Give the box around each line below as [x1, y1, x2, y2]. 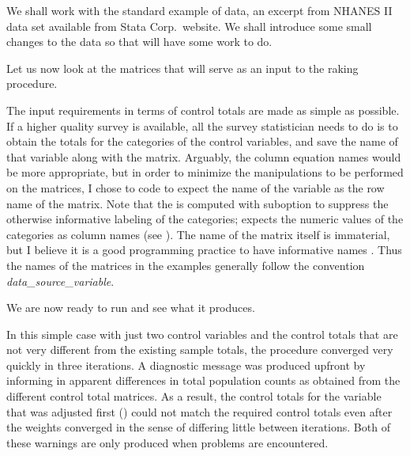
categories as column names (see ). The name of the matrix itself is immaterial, [6, 226, 390, 242]
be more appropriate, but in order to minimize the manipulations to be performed [6, 164, 404, 180]
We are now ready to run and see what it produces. [6, 299, 255, 316]
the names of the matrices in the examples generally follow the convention [6, 256, 365, 273]
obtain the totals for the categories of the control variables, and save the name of [6, 133, 398, 150]
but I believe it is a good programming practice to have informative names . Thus [6, 241, 402, 258]
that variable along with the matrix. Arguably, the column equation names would [6, 148, 401, 165]
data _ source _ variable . [6, 272, 115, 289]
